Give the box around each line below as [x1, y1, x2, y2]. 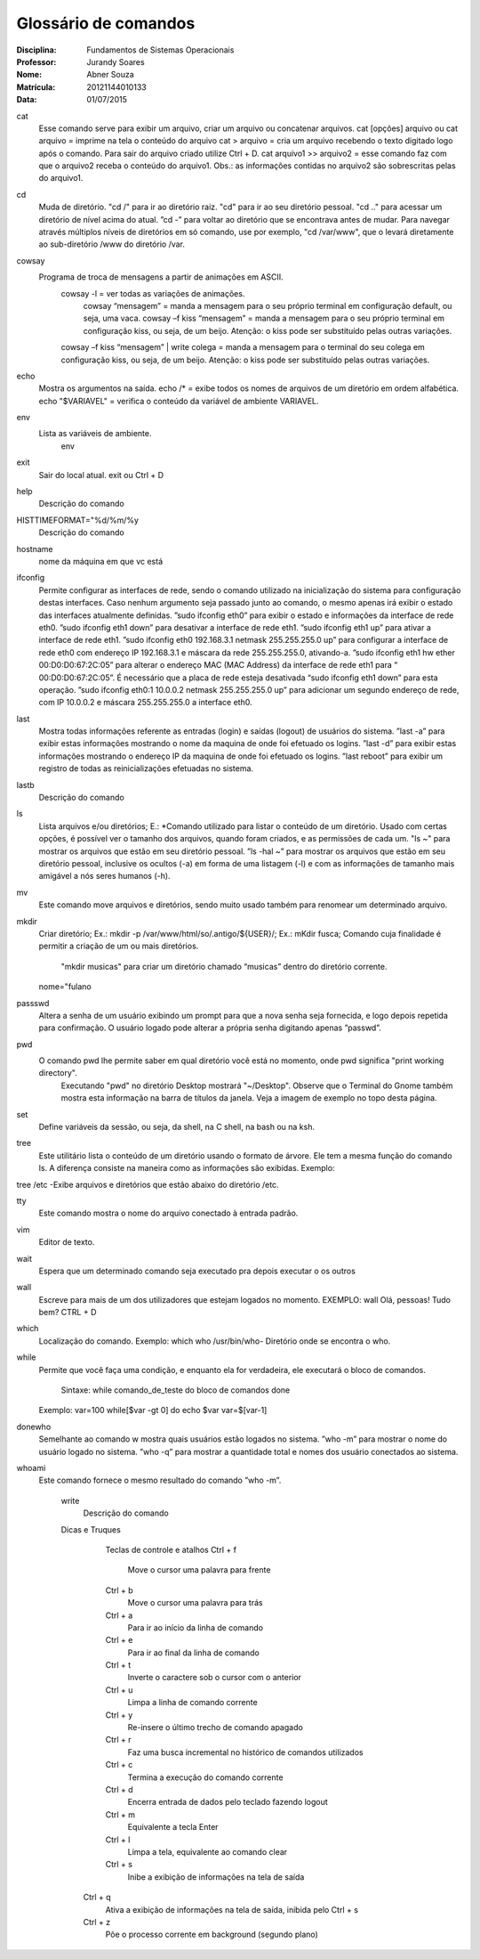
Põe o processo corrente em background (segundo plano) [105, 1929, 319, 1940]
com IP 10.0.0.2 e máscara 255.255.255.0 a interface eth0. [38, 697, 252, 708]
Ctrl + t [105, 1660, 132, 1670]
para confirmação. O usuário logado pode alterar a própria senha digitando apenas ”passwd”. [38, 1022, 381, 1033]
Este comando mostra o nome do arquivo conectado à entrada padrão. [38, 1207, 299, 1219]
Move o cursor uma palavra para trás [127, 1597, 263, 1608]
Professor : [16, 56, 57, 67]
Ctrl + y [105, 1710, 133, 1720]
